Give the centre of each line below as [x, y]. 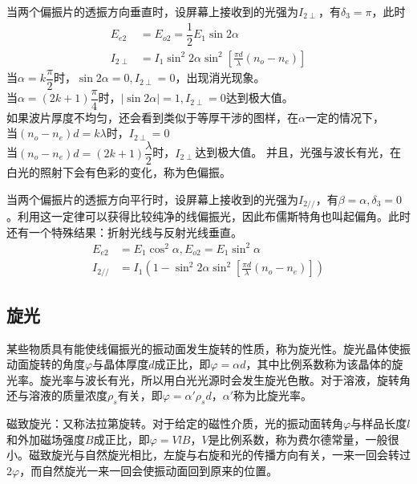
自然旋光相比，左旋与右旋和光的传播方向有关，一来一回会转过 [247, 455]
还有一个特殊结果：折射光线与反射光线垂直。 [124, 232]
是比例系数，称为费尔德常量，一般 [298, 439]
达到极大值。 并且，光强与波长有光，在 [298, 152]
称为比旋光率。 [273, 395]
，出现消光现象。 [220, 77]
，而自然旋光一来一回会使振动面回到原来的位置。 [149, 470]
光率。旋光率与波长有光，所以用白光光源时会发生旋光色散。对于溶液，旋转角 [208, 379]
